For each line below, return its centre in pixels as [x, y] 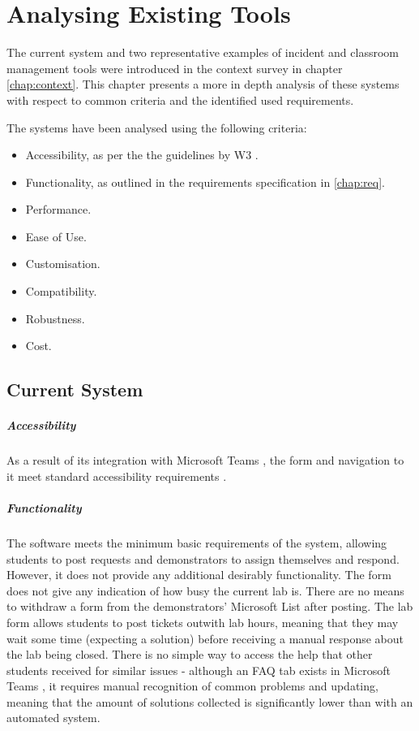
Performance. [58, 209]
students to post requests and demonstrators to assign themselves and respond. [203, 558]
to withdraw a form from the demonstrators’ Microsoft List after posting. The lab [210, 606]
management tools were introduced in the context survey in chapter [175, 68]
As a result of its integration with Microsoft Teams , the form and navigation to [205, 460]
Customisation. [63, 264]
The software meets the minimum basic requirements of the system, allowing [197, 542]
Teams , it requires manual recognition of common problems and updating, [192, 686]
